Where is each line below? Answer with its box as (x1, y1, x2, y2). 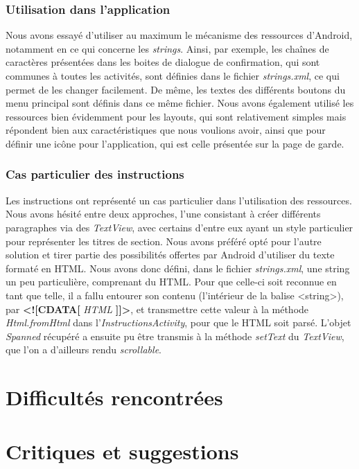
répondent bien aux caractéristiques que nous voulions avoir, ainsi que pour (6, 123, 326, 137)
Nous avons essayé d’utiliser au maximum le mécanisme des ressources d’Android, (6, 28, 353, 42)
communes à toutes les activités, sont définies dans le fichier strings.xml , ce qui (6, 69, 340, 82)
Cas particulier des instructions (6, 166, 184, 183)
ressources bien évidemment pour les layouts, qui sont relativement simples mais (6, 109, 347, 123)
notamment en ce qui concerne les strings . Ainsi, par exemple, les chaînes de (6, 41, 329, 55)
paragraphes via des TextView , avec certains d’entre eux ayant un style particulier (6, 220, 353, 234)
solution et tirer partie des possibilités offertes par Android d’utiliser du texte (6, 247, 335, 262)
